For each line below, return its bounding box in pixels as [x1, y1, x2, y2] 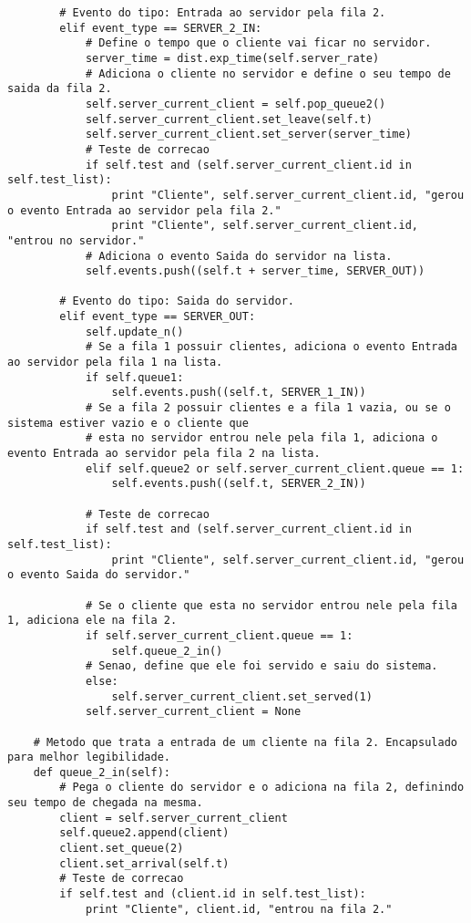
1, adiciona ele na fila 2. [7, 614, 178, 627]
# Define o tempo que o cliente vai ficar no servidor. [85, 36, 432, 50]
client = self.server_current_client [59, 811, 288, 824]
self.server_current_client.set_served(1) [111, 690, 373, 703]
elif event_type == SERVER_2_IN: [59, 21, 262, 35]
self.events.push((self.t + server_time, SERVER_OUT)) [85, 264, 425, 278]
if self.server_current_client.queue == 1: [85, 628, 353, 642]
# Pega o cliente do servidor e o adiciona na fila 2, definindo [59, 781, 465, 794]
